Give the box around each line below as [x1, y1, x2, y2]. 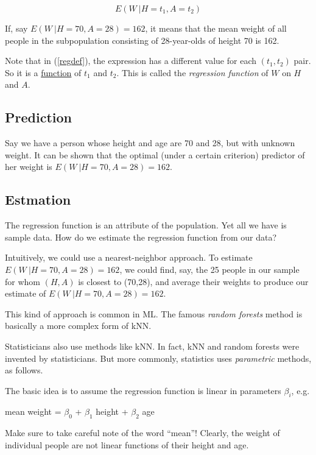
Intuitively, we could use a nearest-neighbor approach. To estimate [5, 251, 253, 264]
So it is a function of [5, 66, 82, 79]
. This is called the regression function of [116, 66, 269, 79]
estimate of [5, 287, 46, 300]
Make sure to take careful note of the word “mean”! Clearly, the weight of [5, 426, 280, 439]
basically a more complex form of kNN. [5, 319, 152, 332]
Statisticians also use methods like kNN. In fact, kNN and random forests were [5, 339, 300, 352]
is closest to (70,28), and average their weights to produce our [78, 275, 309, 287]
